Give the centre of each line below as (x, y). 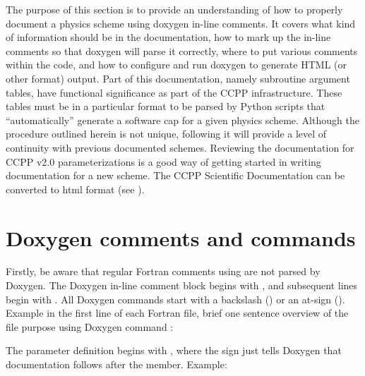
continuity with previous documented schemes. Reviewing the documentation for (180, 147)
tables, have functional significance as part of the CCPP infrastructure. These (174, 92)
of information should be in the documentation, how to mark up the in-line (168, 37)
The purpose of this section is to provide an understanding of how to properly (174, 9)
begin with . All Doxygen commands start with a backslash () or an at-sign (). (175, 299)
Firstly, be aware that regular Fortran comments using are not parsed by (163, 271)
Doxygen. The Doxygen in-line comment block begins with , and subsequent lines (182, 285)
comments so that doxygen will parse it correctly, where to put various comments (182, 50)
